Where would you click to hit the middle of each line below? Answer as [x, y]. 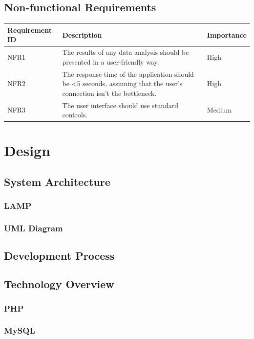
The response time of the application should [128, 74]
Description [82, 34]
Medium [219, 110]
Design [27, 150]
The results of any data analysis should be [126, 52]
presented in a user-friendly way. [111, 61]
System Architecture [57, 182]
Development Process [59, 255]
